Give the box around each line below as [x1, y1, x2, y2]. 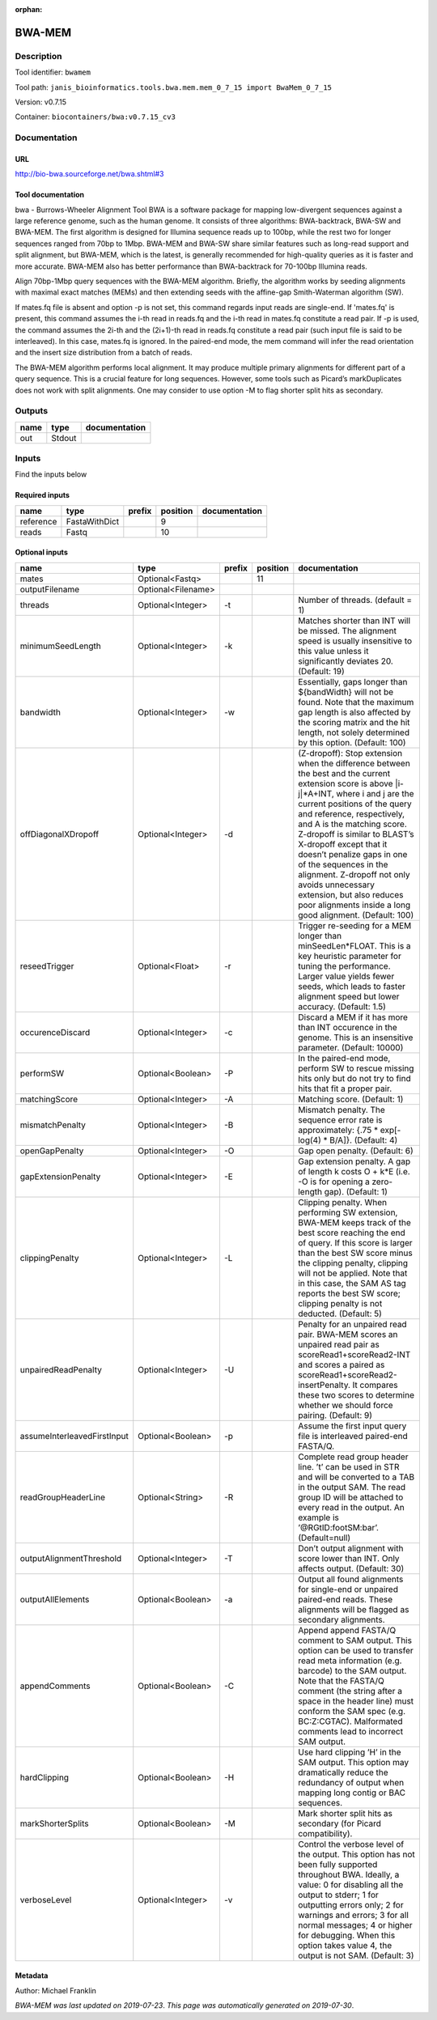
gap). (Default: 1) [324, 1186, 388, 1197]
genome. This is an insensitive [298, 1032, 414, 1043]
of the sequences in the [298, 859, 388, 870]
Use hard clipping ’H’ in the [298, 1746, 401, 1758]
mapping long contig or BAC [298, 1787, 406, 1798]
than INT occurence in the [298, 1021, 397, 1033]
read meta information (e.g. [298, 1655, 402, 1666]
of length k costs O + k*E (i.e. [298, 1165, 410, 1177]
